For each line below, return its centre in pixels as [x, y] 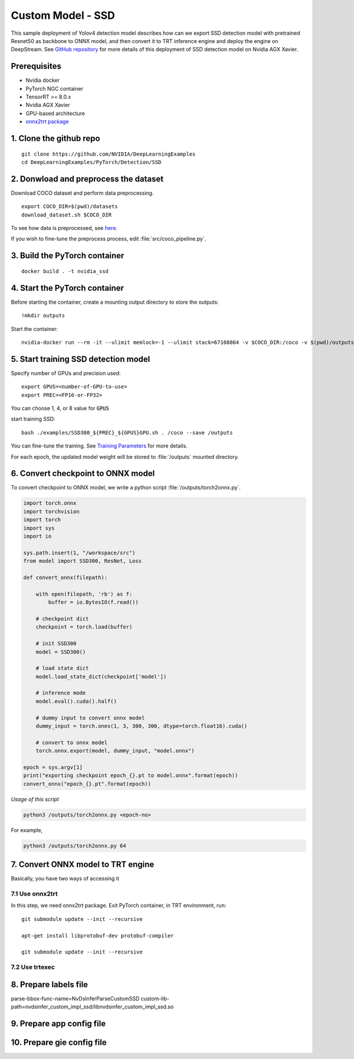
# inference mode [61, 693]
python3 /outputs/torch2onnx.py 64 [75, 846]
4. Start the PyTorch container [67, 288]
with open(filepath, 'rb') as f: [84, 594]
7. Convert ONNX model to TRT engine [83, 865]
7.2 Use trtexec [33, 967]
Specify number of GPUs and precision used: [66, 373]
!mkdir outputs [43, 316]
